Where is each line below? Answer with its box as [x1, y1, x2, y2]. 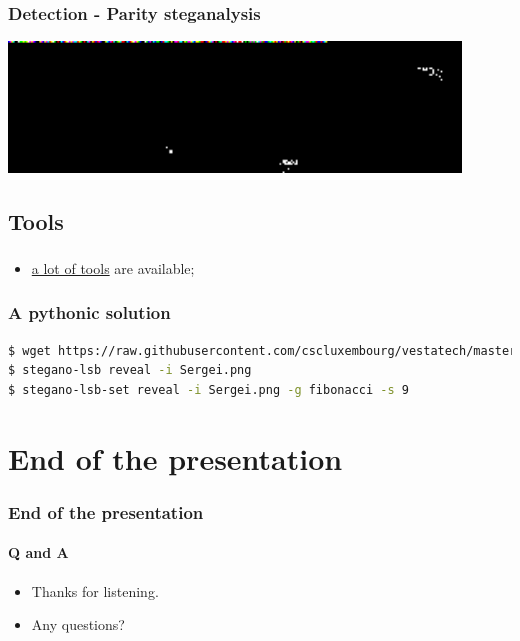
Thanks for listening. [31, 580, 159, 601]
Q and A [8, 542, 69, 563]
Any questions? [31, 614, 125, 635]
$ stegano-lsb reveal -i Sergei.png [8, 363, 252, 378]
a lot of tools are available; [31, 257, 195, 278]
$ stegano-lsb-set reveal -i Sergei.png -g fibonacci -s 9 [8, 382, 409, 397]
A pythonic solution [8, 300, 171, 325]
